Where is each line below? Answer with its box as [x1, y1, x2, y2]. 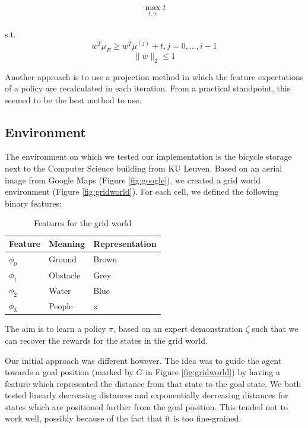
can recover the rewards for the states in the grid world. [5, 334, 208, 346]
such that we [252, 322, 299, 335]
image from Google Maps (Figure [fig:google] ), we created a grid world [5, 173, 261, 186]
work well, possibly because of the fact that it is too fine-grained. [5, 412, 242, 424]
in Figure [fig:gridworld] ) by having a [145, 366, 280, 378]
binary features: [5, 196, 62, 209]
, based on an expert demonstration [113, 322, 243, 335]
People [49, 299, 73, 312]
